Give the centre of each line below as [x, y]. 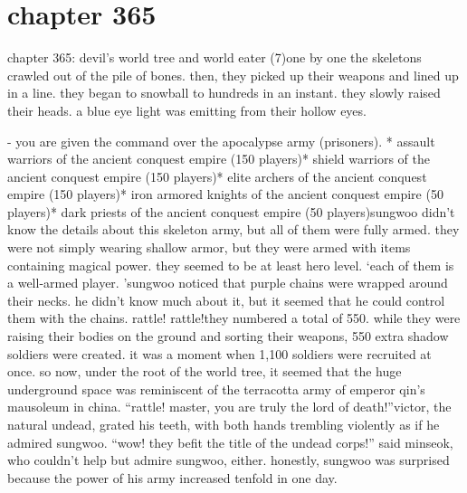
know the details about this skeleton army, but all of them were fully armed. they [233, 229]
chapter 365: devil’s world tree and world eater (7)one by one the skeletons [214, 57]
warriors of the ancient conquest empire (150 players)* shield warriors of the [219, 159]
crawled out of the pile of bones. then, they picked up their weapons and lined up [233, 75]
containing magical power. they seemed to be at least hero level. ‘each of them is [231, 265]
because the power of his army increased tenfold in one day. [172, 477]
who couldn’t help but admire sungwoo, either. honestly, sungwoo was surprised [229, 460]
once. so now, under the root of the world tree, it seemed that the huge [205, 371]
